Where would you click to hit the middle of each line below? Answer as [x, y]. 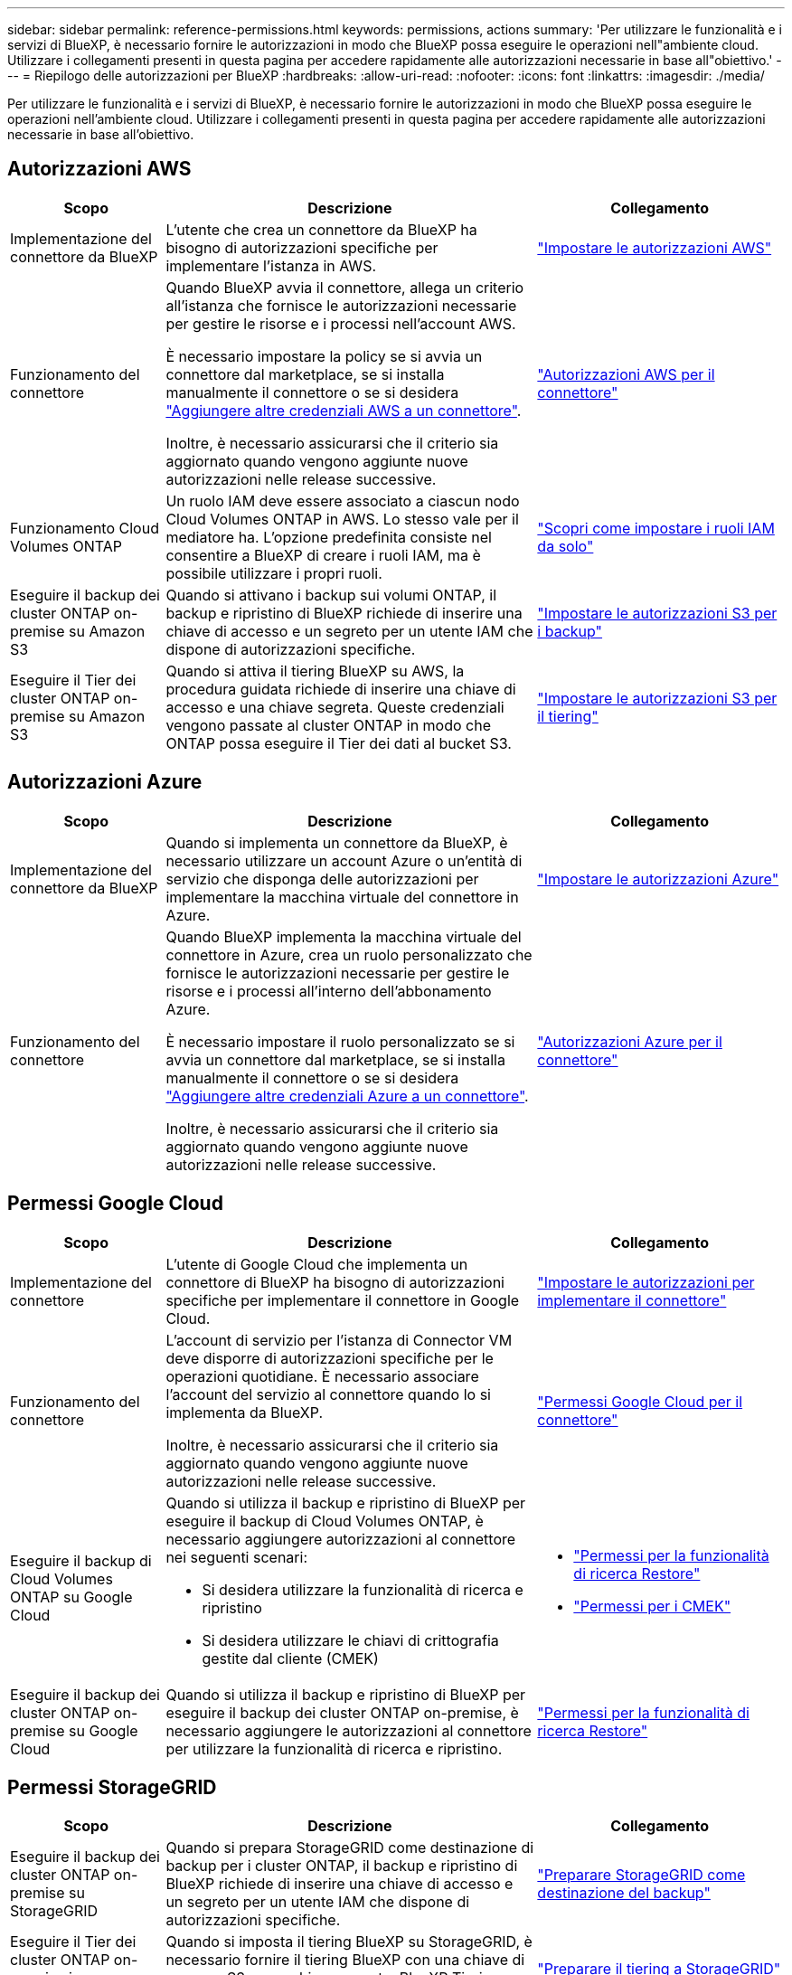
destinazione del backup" [624, 1893]
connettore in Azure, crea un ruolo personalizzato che [349, 954]
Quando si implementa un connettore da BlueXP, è [337, 842]
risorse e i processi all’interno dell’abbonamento [329, 991]
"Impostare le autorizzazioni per [646, 1282]
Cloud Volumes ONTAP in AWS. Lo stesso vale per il [342, 519]
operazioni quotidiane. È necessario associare [322, 1376]
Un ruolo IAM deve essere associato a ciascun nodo [343, 501]
